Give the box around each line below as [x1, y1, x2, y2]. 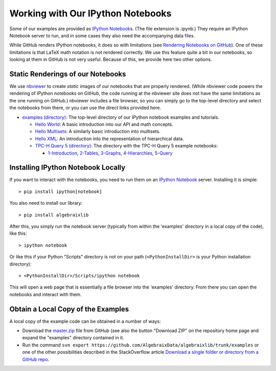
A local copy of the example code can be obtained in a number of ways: [9, 318, 161, 324]
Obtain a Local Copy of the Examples [9, 304, 129, 313]
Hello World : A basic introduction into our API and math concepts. [35, 121, 174, 127]
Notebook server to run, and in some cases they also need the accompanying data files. [9, 32, 195, 38]
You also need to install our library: [9, 200, 83, 206]
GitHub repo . [22, 356, 50, 362]
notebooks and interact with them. [9, 291, 82, 297]
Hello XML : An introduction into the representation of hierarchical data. [35, 136, 184, 142]
